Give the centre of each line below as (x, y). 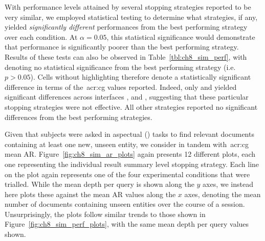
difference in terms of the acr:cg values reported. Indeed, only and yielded (121, 87)
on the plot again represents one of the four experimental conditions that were (127, 174)
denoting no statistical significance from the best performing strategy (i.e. (120, 67)
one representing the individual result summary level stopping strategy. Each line (132, 164)
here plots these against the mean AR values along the (90, 194)
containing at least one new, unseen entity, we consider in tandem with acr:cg (127, 144)
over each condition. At (41, 37)
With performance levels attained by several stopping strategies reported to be (128, 7)
